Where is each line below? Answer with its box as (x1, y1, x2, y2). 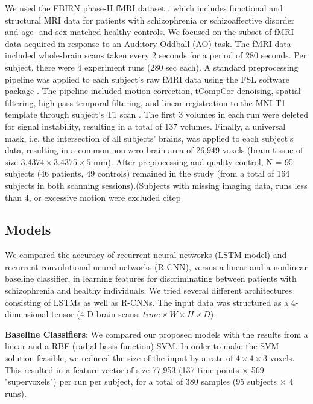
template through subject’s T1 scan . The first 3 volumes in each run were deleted (5, 108, 308, 121)
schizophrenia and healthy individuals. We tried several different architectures (5, 284, 292, 297)
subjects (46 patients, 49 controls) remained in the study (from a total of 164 (5, 167, 290, 180)
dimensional (5, 308, 49, 320)
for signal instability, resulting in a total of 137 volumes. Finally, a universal (5, 119, 286, 132)
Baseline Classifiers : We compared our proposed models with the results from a (5, 327, 308, 340)
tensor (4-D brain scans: (51, 308, 141, 320)
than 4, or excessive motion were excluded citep (5, 191, 181, 203)
